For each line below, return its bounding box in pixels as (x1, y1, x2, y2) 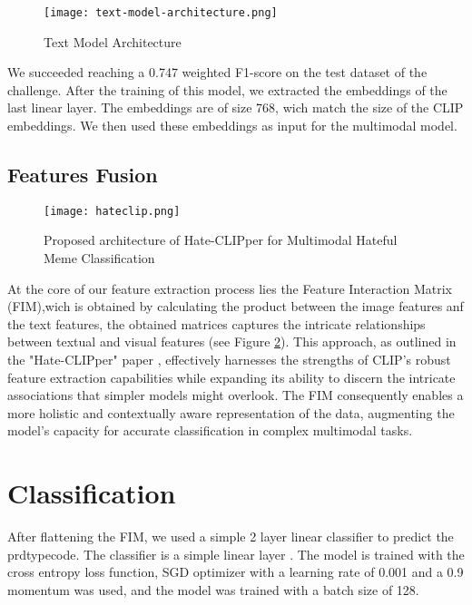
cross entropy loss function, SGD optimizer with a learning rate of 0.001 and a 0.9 (7, 562, 464, 581)
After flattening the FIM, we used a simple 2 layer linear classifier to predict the (7, 527, 454, 546)
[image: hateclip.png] (44, 204, 181, 218)
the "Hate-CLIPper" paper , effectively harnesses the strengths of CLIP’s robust (7, 350, 451, 369)
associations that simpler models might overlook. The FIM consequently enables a (7, 385, 464, 405)
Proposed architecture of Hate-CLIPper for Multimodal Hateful (44, 230, 398, 249)
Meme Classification (44, 249, 155, 268)
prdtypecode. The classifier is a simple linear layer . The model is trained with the (7, 544, 465, 563)
